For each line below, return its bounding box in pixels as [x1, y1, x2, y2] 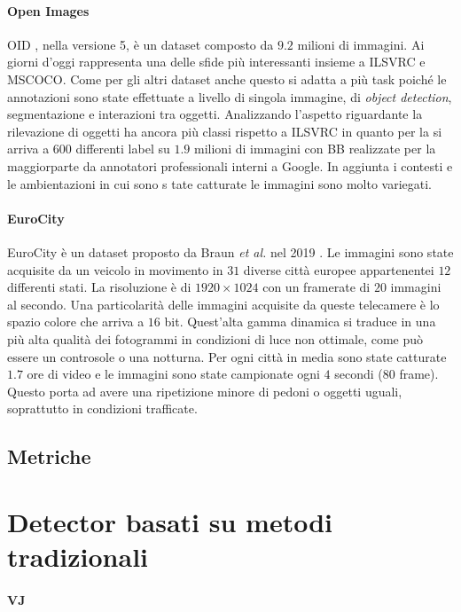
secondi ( [334, 365, 383, 383]
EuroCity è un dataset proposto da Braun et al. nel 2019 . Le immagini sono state [7, 242, 454, 261]
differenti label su [75, 139, 170, 158]
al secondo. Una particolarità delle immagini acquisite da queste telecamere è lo [7, 294, 440, 313]
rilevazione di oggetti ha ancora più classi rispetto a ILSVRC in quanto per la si [7, 122, 442, 140]
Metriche [7, 443, 91, 470]
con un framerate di [262, 278, 371, 296]
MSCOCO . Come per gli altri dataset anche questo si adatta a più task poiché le [7, 69, 447, 88]
